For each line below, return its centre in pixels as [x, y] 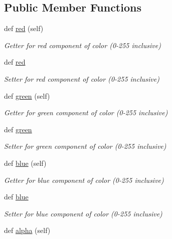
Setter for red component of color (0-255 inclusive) [82, 78]
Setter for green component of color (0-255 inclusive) [85, 146]
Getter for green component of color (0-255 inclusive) [86, 112]
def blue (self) [25, 163]
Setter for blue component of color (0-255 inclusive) [83, 213]
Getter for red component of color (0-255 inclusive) [82, 45]
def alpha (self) [27, 230]
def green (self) [27, 95]
